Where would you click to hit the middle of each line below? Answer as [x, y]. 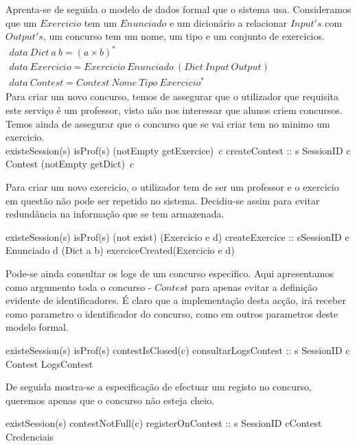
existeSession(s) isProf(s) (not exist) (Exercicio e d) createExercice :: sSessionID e [177, 236]
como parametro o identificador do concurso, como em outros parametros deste [172, 313]
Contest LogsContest [49, 363]
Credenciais [30, 436]
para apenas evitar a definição [254, 286]
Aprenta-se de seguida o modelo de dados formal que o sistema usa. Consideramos [178, 9]
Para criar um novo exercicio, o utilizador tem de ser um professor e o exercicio [172, 187]
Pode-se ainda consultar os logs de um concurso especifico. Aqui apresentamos [170, 273]
